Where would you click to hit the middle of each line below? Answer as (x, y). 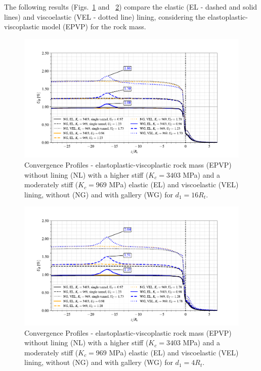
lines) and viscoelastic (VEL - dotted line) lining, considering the (105, 16)
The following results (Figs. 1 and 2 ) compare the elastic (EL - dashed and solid (131, 7)
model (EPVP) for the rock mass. (94, 26)
